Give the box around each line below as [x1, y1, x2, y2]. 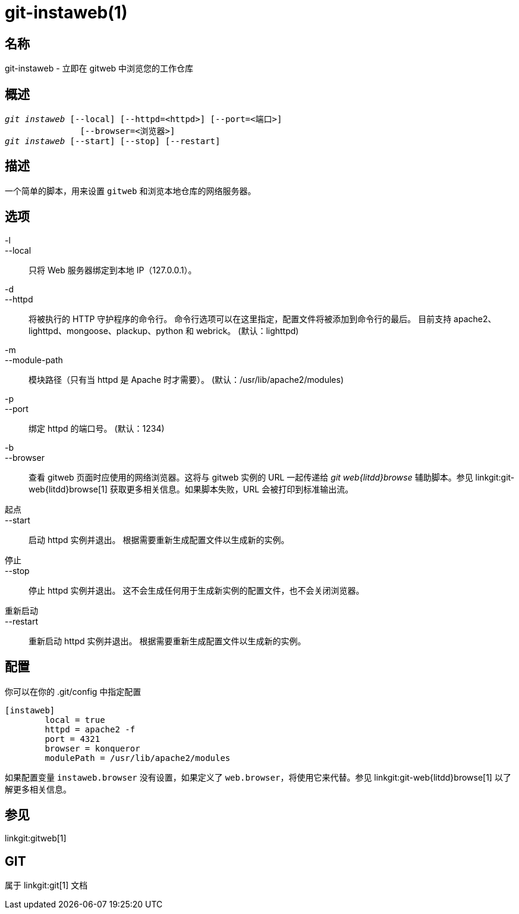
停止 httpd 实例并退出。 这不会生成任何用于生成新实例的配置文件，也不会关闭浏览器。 [29, 585, 364, 595]
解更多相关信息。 [5, 784, 71, 794]
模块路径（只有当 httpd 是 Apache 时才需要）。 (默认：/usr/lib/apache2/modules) [29, 374, 344, 385]
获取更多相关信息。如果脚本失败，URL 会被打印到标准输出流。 [109, 483, 354, 494]
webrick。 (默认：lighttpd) [196, 325, 299, 336]
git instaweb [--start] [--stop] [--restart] [5, 136, 221, 146]
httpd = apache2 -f [45, 724, 136, 734]
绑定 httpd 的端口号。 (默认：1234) [29, 423, 165, 433]
